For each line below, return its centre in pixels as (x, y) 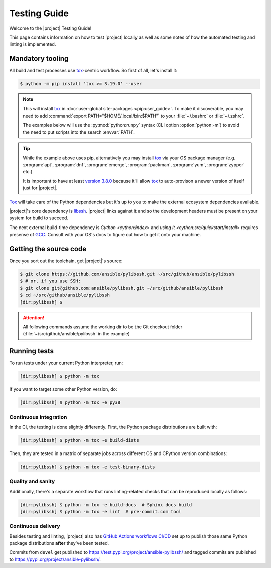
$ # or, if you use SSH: (50, 281)
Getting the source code (48, 249)
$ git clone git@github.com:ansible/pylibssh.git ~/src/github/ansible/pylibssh (122, 288)
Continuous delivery (35, 526)
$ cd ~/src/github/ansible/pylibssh (65, 295)
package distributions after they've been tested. (59, 543)
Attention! (34, 318)
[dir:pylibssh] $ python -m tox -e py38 (70, 403)
